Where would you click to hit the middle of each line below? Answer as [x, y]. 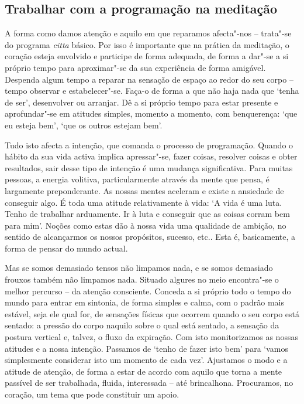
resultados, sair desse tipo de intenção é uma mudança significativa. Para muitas [149, 167]
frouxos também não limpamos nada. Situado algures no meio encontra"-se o [142, 279]
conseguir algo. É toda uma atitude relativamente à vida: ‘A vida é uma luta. [144, 202]
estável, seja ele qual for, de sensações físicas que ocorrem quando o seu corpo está [152, 313]
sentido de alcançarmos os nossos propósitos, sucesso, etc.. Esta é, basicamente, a [150, 237]
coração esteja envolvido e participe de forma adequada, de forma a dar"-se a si [147, 56]
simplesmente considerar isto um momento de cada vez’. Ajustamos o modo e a [146, 360]
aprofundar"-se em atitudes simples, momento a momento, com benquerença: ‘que [151, 113]
